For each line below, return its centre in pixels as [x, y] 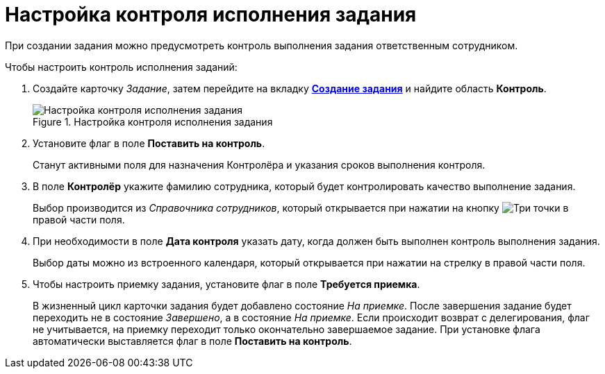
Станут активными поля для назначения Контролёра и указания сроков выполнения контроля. [259, 164]
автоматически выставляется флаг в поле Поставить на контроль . [192, 341]
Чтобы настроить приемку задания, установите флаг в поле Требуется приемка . [226, 284]
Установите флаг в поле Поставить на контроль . [149, 143]
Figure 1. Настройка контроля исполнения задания [153, 121]
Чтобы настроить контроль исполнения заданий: [121, 67]
